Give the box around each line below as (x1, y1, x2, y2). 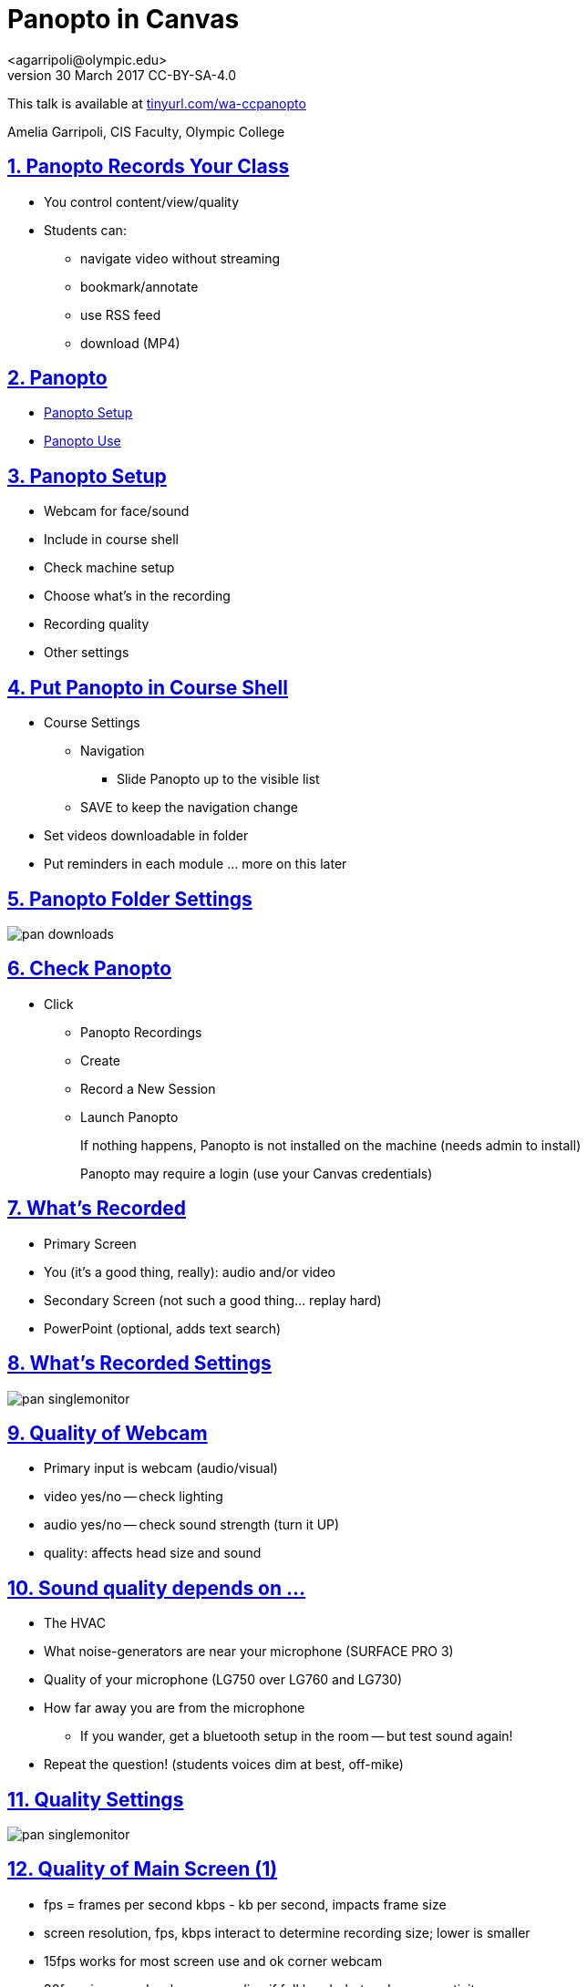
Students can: (44, 221, 127, 238)
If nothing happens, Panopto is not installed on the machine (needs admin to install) (80, 1137, 582, 1153)
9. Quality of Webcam (7, 1421, 208, 1445)
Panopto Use (44, 433, 121, 449)
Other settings (44, 644, 129, 661)
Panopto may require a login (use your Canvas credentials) (80, 1165, 433, 1181)
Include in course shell (44, 531, 180, 548)
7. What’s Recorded (7, 1197, 187, 1220)
